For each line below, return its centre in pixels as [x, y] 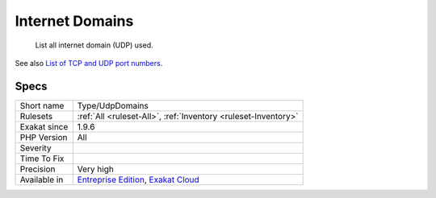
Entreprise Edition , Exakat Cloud [138, 179]
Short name [42, 105]
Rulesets [36, 116]
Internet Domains [74, 21]
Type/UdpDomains [113, 105]
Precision [38, 169]
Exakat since [44, 126]
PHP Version [44, 137]
